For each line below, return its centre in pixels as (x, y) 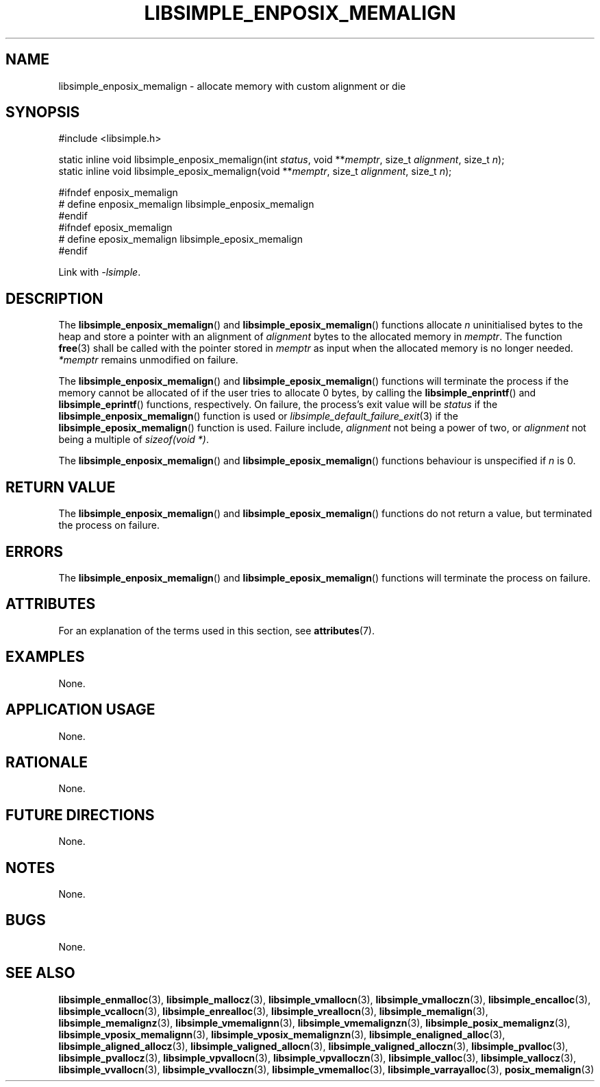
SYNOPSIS (43, 112)
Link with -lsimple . (100, 272)
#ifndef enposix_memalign (118, 193)
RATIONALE (47, 762)
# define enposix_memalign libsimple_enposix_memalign (186, 204)
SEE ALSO (40, 973)
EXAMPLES (45, 657)
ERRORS (35, 551)
